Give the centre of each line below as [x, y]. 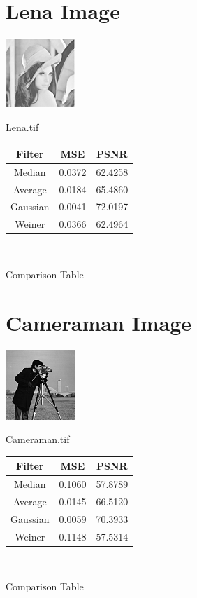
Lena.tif [22, 127]
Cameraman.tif [38, 439]
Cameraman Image [99, 322]
